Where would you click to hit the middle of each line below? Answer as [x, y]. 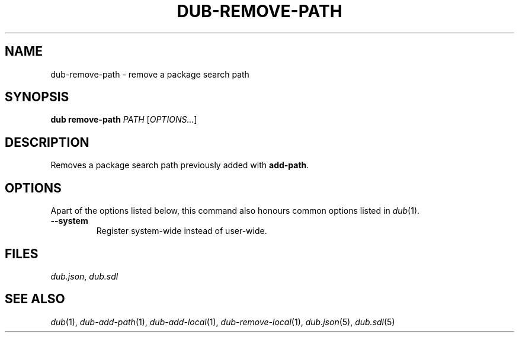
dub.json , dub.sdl [84, 276]
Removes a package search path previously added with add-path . [180, 165]
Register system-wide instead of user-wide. [182, 231]
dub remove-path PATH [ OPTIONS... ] [124, 120]
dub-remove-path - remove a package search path [150, 74]
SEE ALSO [35, 299]
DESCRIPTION [47, 142]
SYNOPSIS [37, 97]
